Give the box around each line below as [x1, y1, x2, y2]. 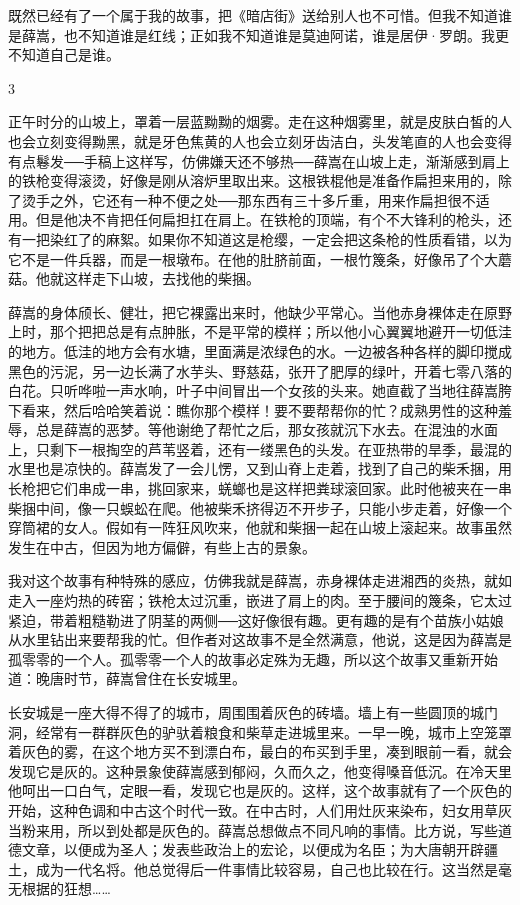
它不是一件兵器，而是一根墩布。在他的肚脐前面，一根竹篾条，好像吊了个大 [8, 248, 498, 269]
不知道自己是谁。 [8, 44, 120, 65]
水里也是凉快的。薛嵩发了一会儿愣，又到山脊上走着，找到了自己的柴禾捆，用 [8, 458, 512, 479]
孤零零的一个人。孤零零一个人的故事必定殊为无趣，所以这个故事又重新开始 [8, 648, 498, 669]
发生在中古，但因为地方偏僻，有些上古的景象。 [8, 536, 316, 557]
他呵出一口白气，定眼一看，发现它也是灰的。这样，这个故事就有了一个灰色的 [8, 780, 512, 801]
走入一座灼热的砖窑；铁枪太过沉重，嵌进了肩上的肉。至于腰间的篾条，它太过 [8, 590, 512, 611]
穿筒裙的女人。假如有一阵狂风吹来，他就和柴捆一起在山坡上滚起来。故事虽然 [8, 517, 512, 538]
